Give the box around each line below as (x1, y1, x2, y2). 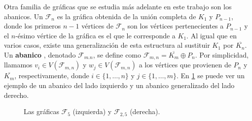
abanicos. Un (4, 11, 43, 21)
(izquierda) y (72, 106, 112, 117)
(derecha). (130, 106, 160, 117)
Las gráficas (24, 106, 59, 117)
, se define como (93, 49, 142, 60)
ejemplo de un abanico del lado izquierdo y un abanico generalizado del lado (4, 80, 235, 91)
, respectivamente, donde (14, 70, 89, 81)
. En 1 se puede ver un (176, 70, 245, 81)
